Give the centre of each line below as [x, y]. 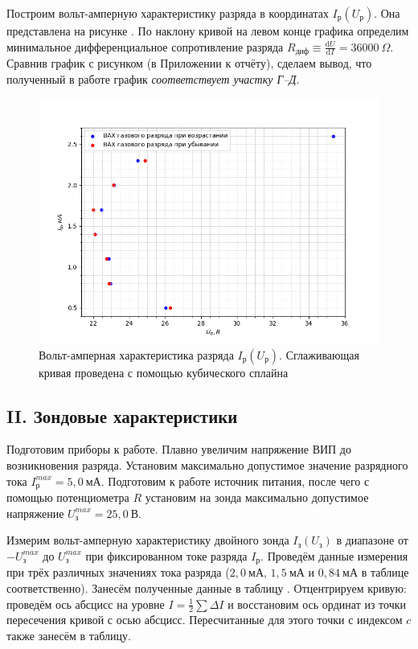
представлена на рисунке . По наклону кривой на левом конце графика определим [208, 31]
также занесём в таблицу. [69, 635]
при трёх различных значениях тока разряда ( [118, 572]
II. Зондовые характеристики [122, 415]
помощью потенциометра [68, 497]
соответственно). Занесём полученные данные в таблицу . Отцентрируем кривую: [207, 587]
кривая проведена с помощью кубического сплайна [164, 372]
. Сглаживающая [319, 354]
